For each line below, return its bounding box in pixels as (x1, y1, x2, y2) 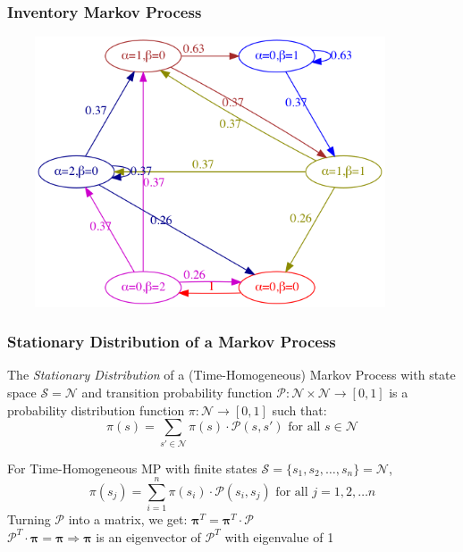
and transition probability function (81, 382, 273, 401)
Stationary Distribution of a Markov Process (7, 330, 336, 353)
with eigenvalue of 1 (224, 527, 334, 546)
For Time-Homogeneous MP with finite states (7, 458, 257, 477)
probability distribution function (7, 400, 185, 419)
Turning (7, 510, 51, 529)
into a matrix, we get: (68, 510, 188, 529)
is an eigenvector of (96, 527, 201, 546)
